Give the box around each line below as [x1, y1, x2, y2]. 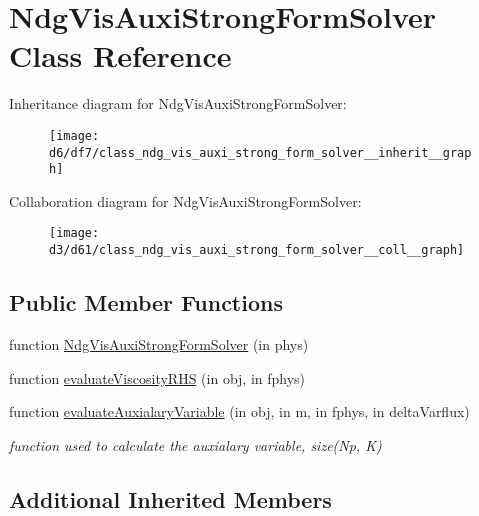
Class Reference [9, 35, 232, 76]
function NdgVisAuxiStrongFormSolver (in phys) [9, 333, 309, 354]
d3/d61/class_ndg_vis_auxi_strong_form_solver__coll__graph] [49, 243, 465, 258]
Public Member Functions [9, 287, 283, 318]
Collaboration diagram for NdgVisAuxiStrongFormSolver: [9, 190, 362, 211]
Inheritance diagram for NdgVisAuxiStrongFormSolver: [9, 93, 347, 114]
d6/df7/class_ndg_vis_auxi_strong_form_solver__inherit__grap [49, 145, 472, 160]
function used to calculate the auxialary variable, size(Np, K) [9, 434, 382, 455]
